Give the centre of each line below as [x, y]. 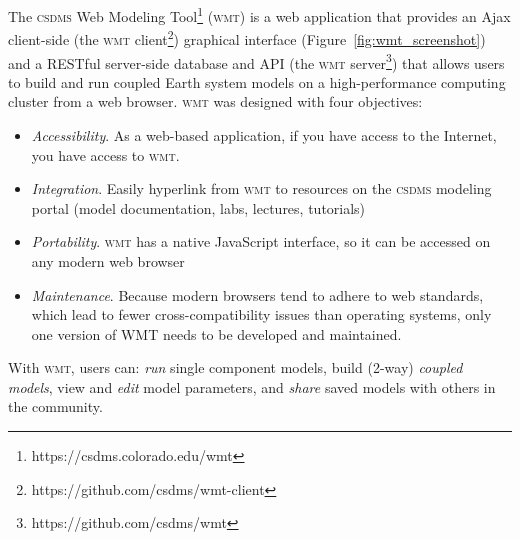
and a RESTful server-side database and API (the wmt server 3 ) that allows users [256, 61]
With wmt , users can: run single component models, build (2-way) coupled [235, 367]
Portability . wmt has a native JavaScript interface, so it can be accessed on [261, 241]
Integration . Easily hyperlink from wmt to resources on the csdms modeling [261, 188]
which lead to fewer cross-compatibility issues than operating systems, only [261, 314]
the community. [55, 406]
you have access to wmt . [105, 154]
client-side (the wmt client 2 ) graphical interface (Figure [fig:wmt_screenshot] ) [247, 37]
